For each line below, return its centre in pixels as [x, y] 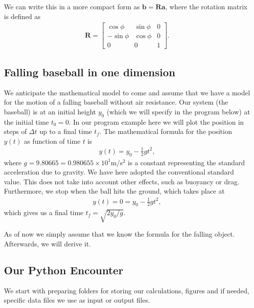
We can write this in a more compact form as [72, 6]
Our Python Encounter [64, 270]
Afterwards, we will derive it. [47, 243]
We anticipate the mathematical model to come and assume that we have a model [127, 92]
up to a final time [66, 131]
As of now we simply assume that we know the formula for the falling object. [119, 234]
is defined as [22, 16]
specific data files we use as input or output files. [77, 300]
